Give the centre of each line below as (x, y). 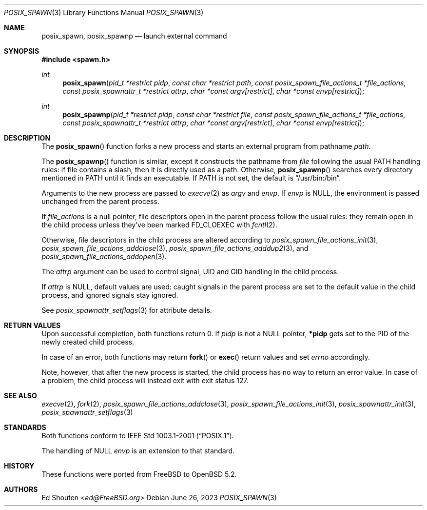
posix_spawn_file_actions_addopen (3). (104, 256)
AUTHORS (21, 489)
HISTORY (19, 466)
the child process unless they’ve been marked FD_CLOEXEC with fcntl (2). (159, 225)
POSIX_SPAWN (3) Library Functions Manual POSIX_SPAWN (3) (104, 12)
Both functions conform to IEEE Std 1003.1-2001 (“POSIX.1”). (138, 436)
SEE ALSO (20, 396)
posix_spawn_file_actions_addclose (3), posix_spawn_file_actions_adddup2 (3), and (175, 248)
